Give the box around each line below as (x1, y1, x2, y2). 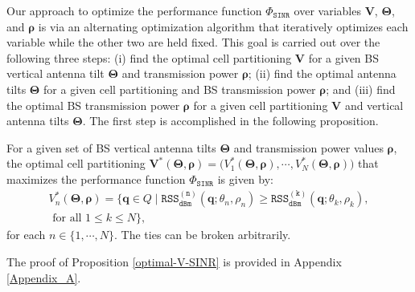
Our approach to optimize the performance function (6, 2, 262, 18)
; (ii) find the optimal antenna (248, 65, 397, 82)
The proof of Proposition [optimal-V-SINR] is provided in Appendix (6, 253, 342, 270)
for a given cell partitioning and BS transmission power (43, 80, 316, 97)
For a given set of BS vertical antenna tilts (6, 139, 216, 156)
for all (52, 213, 82, 225)
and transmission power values (233, 139, 384, 156)
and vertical (344, 96, 404, 113)
